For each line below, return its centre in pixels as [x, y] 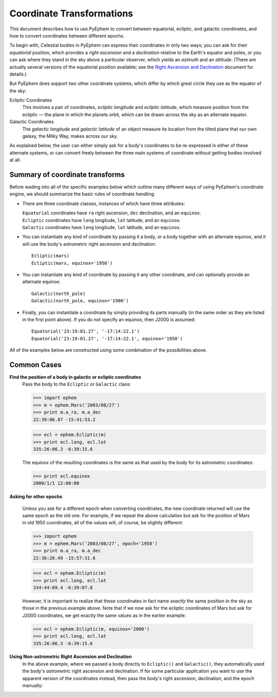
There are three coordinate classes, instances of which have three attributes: [104, 204]
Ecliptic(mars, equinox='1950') [72, 263]
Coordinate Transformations [71, 13]
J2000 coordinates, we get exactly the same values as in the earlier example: [104, 615]
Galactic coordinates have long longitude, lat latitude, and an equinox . [102, 227]
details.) [18, 74]
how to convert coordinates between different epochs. [67, 35]
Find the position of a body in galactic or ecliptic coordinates [75, 377]
